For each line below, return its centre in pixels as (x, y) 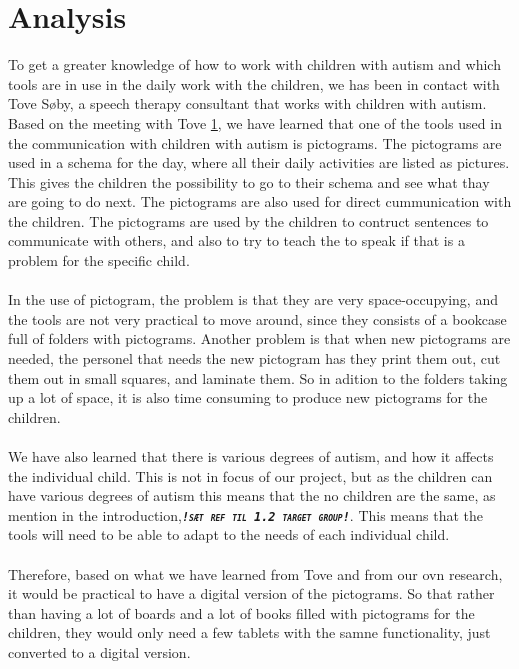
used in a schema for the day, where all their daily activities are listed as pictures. (259, 162)
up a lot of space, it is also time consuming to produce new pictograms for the (248, 397)
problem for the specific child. (99, 260)
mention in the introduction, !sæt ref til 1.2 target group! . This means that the (245, 514)
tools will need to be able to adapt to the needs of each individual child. (229, 534)
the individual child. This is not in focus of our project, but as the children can (250, 475)
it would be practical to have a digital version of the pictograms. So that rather (251, 593)
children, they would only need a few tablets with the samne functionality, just (249, 632)
